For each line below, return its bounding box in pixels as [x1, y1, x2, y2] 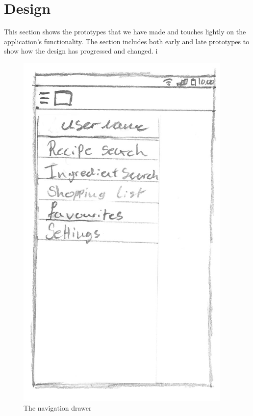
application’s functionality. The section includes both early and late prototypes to [4, 36, 250, 46]
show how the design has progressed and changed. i [4, 46, 158, 56]
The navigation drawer [24, 402, 92, 413]
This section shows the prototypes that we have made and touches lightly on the [4, 27, 246, 37]
